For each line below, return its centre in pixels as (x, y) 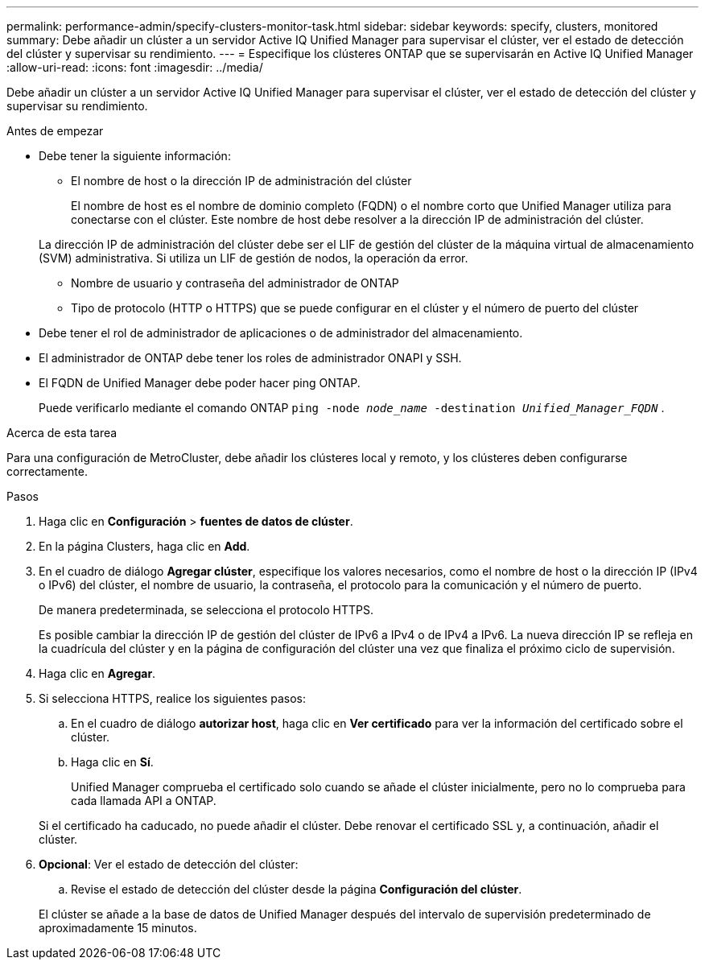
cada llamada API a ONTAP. (144, 801)
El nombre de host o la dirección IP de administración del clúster (241, 181)
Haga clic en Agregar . (97, 673)
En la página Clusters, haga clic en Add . (144, 546)
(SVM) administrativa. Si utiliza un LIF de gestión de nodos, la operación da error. (254, 258)
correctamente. (47, 471)
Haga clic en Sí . (112, 762)
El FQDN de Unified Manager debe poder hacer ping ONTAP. (200, 383)
